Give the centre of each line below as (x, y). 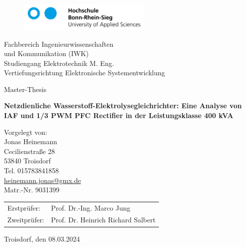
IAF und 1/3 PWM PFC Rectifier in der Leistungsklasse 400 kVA (119, 115)
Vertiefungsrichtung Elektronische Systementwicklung (85, 73)
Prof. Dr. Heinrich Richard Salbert (103, 220)
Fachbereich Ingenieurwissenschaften (59, 44)
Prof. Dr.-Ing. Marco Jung (91, 207)
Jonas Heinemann (31, 141)
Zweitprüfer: (26, 220)
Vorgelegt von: (26, 132)
